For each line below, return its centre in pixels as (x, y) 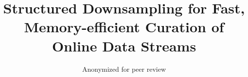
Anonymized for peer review (124, 69)
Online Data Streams (124, 45)
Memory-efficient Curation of (124, 27)
